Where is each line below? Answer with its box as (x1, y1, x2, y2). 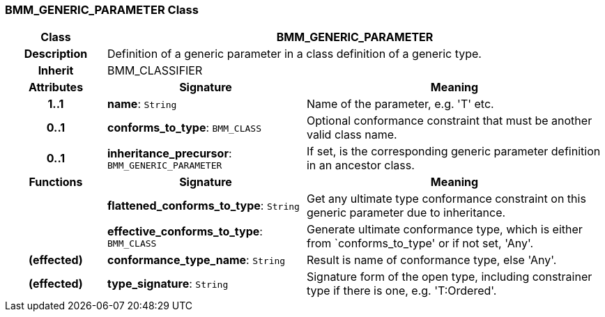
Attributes (28, 80, 84, 95)
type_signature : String (107, 277, 229, 291)
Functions (29, 175, 83, 190)
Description (24, 47, 88, 61)
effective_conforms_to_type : (107, 224, 263, 238)
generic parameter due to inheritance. (306, 206, 506, 220)
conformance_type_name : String (107, 253, 286, 268)
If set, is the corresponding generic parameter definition (306, 144, 601, 159)
